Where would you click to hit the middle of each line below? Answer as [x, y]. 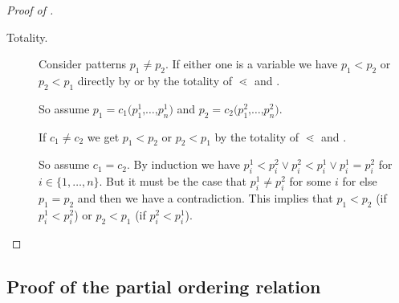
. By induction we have [183, 164]
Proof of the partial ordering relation [164, 286]
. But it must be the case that [173, 181]
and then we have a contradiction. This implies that [205, 197]
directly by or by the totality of [155, 80]
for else [360, 181]
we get [103, 136]
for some [310, 181]
